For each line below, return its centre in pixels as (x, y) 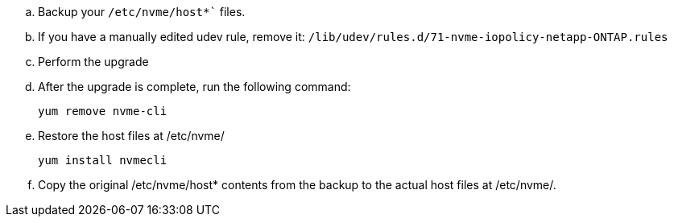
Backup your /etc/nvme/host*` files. (142, 12)
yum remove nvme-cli (103, 111)
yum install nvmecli (103, 160)
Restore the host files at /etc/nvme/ (131, 136)
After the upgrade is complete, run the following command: (194, 87)
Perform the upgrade (93, 62)
